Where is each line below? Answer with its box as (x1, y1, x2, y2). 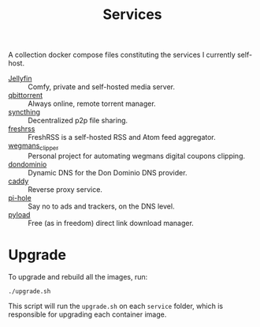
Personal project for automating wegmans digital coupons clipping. (28, 151, 246, 160)
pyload (8, 209, 31, 219)
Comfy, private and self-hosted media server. (28, 82, 176, 92)
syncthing (8, 107, 41, 117)
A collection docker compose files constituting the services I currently (8, 50, 236, 60)
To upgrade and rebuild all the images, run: (8, 272, 148, 281)
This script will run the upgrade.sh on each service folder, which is (8, 301, 223, 310)
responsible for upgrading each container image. (8, 310, 167, 319)
